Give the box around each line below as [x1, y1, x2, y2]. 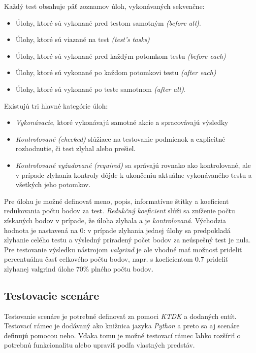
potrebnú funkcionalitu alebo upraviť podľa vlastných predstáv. [4, 340, 195, 350]
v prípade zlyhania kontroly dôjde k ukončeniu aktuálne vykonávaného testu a [15, 169, 252, 180]
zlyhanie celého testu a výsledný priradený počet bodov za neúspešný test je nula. [4, 235, 251, 245]
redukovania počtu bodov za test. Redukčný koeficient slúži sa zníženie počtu [4, 205, 235, 216]
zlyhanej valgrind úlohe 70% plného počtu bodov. [4, 263, 154, 274]
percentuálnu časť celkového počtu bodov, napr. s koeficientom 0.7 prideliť [4, 254, 228, 264]
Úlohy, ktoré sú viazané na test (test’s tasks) [15, 34, 150, 44]
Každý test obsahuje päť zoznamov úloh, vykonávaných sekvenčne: [4, 1, 205, 11]
